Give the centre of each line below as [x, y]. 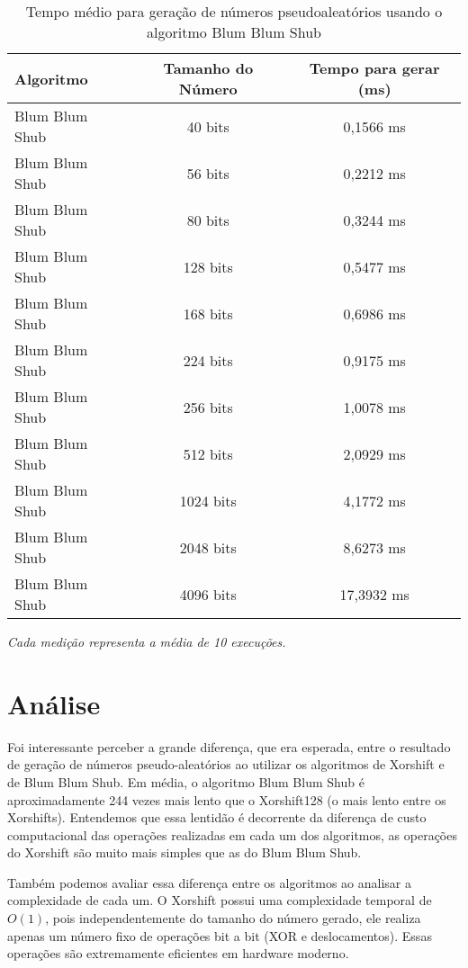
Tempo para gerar [374, 68]
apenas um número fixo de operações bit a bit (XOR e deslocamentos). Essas [220, 935]
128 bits [208, 266]
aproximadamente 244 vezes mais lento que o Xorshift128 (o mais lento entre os [227, 799]
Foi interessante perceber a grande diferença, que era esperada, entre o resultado [229, 746]
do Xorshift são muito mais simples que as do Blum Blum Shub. [184, 852]
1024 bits [208, 500]
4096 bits [208, 594]
